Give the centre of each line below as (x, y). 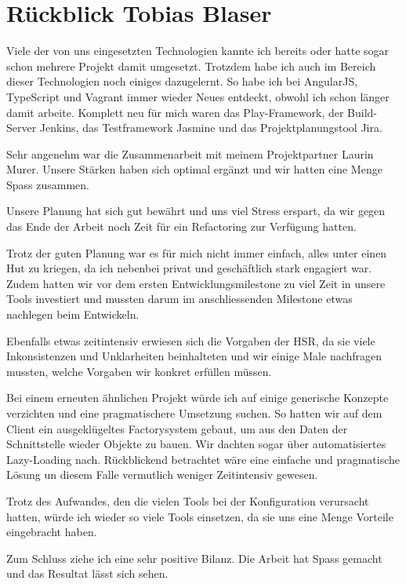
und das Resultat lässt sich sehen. (87, 573)
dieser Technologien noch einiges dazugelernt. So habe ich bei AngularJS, (182, 81)
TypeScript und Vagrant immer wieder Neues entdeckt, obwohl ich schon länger (198, 96)
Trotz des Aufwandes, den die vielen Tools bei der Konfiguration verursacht (188, 500)
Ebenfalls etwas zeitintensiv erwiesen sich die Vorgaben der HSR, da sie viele (191, 340)
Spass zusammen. (48, 184)
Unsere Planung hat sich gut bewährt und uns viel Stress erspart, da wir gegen (196, 211)
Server (22, 128)
